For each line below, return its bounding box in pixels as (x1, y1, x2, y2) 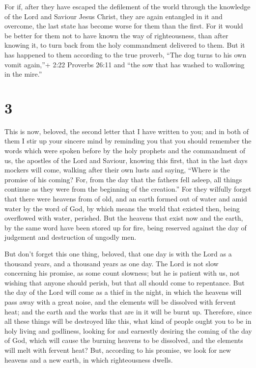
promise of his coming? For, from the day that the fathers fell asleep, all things (4, 174, 242, 184)
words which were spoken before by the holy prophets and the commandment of (4, 145, 245, 156)
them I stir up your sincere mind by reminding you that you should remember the (4, 136, 252, 146)
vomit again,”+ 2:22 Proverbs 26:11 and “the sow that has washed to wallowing (4, 59, 245, 69)
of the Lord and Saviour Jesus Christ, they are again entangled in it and (4, 11, 223, 21)
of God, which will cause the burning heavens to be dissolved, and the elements (4, 335, 243, 345)
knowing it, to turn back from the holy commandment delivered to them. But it (4, 40, 245, 50)
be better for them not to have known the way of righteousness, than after (4, 30, 228, 40)
